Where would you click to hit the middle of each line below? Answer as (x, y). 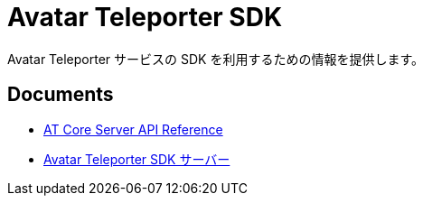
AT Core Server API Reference (133, 129)
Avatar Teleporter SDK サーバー (137, 159)
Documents (61, 95)
